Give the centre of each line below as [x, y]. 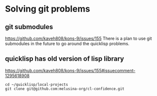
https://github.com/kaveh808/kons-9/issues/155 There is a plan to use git [78, 38]
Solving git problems [48, 9]
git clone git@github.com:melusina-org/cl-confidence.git [65, 89]
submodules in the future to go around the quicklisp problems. [67, 44]
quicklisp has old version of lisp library [65, 59]
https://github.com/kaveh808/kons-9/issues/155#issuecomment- [70, 70]
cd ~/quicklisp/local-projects [37, 84]
